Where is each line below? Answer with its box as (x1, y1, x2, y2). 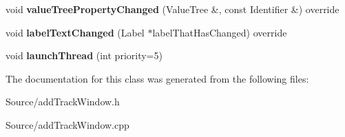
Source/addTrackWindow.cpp (6, 117, 129, 131)
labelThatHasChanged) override (152, 25, 287, 39)
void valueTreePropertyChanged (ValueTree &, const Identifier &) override (6, 2, 339, 16)
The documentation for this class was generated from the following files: (6, 71, 309, 85)
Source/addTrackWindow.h (6, 94, 120, 109)
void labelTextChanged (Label (6, 25, 145, 39)
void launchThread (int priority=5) (6, 48, 163, 63)
